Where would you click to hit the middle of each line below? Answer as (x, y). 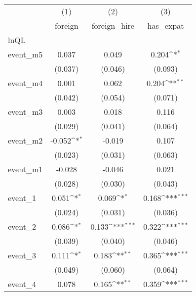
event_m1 (25, 169)
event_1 (22, 198)
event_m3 (25, 112)
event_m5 (25, 54)
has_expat (166, 25)
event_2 (22, 226)
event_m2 (25, 140)
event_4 (22, 284)
